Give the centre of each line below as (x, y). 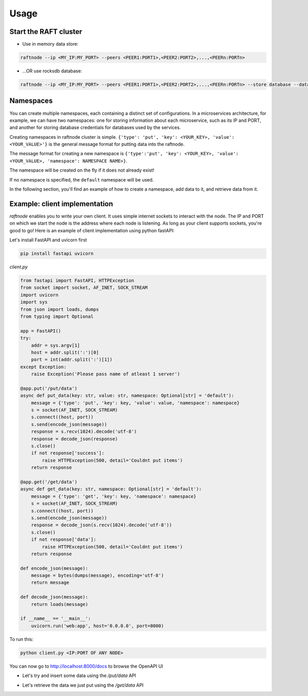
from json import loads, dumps (60, 309)
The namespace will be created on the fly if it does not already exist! (82, 170)
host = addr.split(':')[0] (65, 352)
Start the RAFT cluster (46, 32)
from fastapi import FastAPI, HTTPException (77, 281)
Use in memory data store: (51, 44)
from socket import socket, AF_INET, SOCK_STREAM (84, 288)
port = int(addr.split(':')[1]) (72, 360)
